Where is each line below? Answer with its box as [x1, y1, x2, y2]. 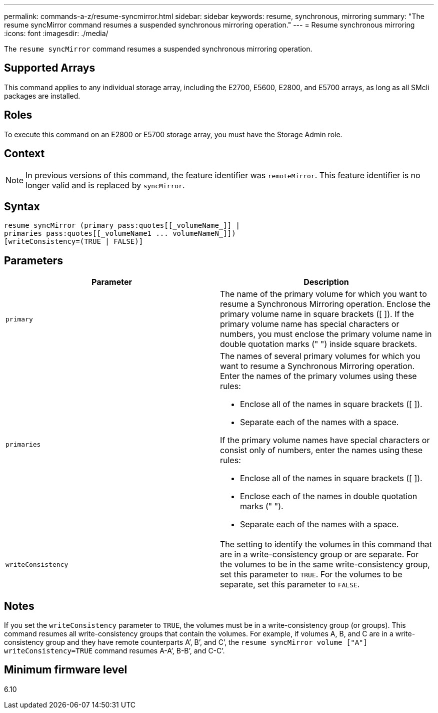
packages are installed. [4, 91, 80, 100]
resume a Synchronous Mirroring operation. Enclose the [220, 299, 431, 309]
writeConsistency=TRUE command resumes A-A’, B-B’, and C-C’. [4, 646, 225, 655]
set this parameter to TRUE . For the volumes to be [220, 569, 402, 580]
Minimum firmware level [4, 663, 127, 676]
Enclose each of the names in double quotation [240, 491, 417, 502]
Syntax [4, 200, 40, 213]
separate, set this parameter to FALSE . [220, 579, 360, 590]
